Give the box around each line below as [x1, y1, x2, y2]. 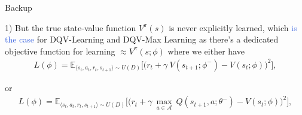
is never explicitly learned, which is [169, 21, 297, 34]
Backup [5, 1, 32, 13]
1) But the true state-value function [5, 21, 136, 34]
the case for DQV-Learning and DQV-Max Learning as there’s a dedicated [5, 33, 279, 46]
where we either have [167, 44, 245, 57]
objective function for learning [5, 44, 115, 57]
